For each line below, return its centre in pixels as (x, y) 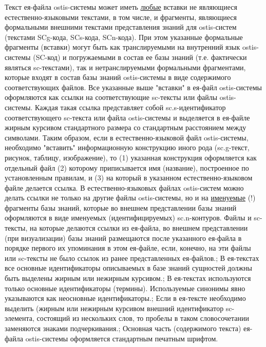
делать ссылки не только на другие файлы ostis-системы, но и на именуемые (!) (130, 198)
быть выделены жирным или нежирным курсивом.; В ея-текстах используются (128, 278)
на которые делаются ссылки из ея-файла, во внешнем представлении (139, 228)
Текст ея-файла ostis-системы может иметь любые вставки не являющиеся (121, 7)
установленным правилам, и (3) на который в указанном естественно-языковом (129, 178)
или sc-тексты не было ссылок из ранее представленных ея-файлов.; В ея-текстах (132, 258)
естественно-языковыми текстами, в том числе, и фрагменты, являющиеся (121, 17)
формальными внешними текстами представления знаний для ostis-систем (121, 27)
